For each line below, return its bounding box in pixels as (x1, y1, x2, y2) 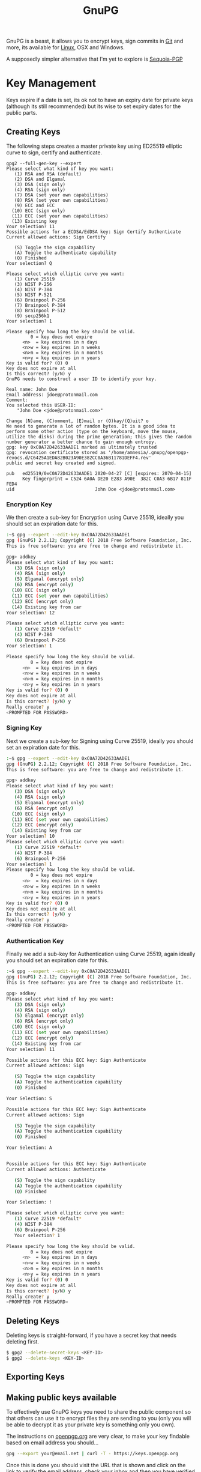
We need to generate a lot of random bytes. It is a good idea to (6, 423, 176, 429)
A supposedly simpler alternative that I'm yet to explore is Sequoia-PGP (6, 55, 183, 63)
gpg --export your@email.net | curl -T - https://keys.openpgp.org (6, 1451, 179, 1457)
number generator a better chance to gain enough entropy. (6, 439, 157, 445)
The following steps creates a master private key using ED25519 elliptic (6, 142, 182, 150)
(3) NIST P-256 (14, 281, 52, 287)
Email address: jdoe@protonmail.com (6, 392, 98, 398)
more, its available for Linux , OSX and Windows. (6, 44, 125, 51)
